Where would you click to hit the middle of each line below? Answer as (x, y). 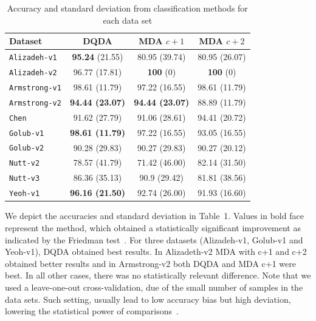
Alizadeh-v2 (33, 73)
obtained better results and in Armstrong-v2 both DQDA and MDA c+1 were (150, 263)
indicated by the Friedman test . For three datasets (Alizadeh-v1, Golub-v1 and (154, 239)
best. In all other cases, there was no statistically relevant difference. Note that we (158, 275)
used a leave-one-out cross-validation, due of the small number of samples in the (154, 287)
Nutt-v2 (25, 164)
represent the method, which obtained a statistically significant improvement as (153, 227)
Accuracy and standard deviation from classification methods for (127, 8)
